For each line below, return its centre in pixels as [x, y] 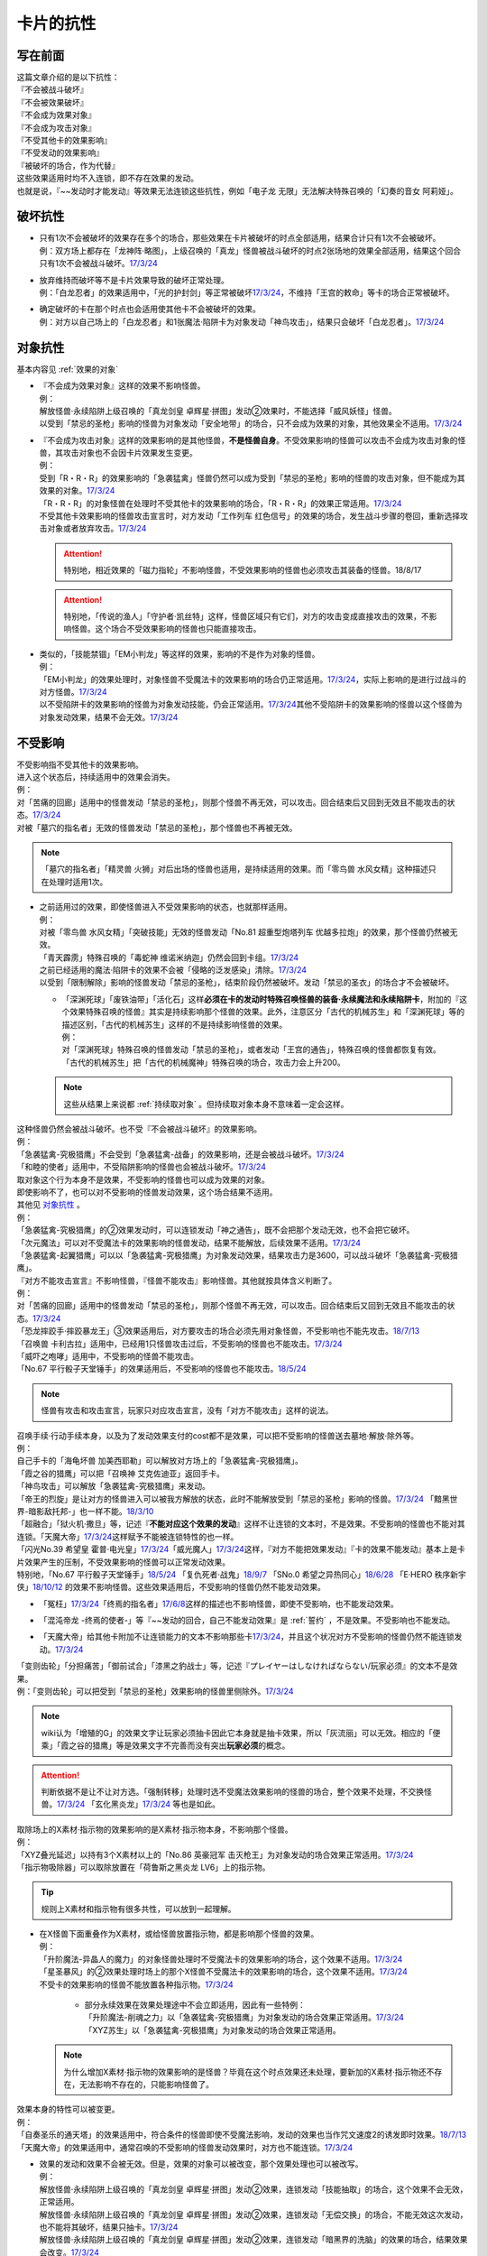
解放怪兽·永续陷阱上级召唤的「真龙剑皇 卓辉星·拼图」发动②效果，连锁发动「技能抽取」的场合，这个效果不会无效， [253, 2189]
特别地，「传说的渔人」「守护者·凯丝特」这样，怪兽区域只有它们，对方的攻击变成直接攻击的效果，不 [247, 616]
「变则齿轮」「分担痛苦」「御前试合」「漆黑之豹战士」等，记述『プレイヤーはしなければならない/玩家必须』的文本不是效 [237, 1666]
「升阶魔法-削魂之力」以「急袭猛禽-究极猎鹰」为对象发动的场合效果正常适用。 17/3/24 [244, 2018]
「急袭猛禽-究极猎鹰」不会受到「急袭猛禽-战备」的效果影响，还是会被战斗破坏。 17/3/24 [180, 1154]
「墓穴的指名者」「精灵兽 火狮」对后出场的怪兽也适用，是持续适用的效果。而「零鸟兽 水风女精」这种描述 [234, 869]
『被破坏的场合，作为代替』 [68, 165]
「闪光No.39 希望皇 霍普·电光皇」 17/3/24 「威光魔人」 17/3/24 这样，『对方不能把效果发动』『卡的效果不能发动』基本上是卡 [241, 1549]
